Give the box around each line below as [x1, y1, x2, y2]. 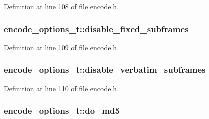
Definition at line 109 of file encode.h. [4, 42, 119, 52]
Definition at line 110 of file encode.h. [4, 83, 119, 93]
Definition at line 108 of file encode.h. [4, 1, 119, 11]
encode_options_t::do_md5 [4, 104, 120, 117]
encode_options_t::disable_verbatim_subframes [4, 63, 206, 76]
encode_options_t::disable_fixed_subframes [4, 22, 189, 35]
